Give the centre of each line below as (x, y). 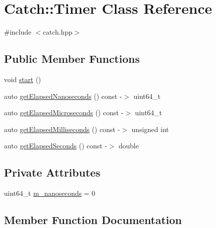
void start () (23, 79)
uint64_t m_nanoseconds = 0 (50, 193)
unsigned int (150, 129)
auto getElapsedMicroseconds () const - (64, 113)
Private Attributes (52, 172)
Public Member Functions (72, 59)
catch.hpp (58, 32)
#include (18, 32)
